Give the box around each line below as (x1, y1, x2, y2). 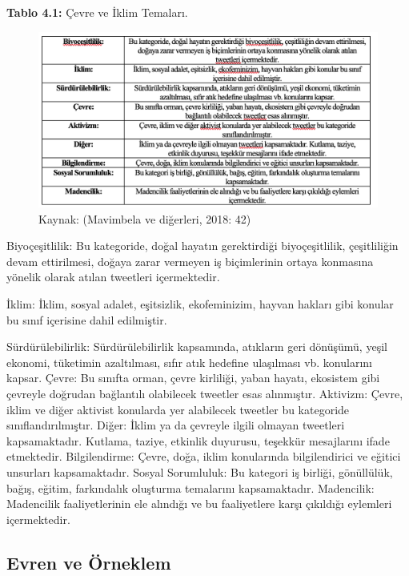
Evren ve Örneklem (6, 550, 171, 574)
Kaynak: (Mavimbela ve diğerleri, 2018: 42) (38, 210, 251, 227)
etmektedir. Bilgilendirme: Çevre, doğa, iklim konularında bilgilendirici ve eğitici (6, 448, 401, 465)
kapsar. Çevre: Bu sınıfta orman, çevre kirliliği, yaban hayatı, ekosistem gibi (6, 369, 380, 386)
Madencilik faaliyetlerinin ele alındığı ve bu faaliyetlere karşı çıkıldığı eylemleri (6, 495, 392, 512)
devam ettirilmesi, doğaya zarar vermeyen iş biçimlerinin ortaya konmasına (6, 252, 374, 269)
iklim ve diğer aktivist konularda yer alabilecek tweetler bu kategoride (6, 401, 350, 417)
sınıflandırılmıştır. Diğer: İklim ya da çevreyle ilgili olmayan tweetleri (6, 417, 345, 433)
